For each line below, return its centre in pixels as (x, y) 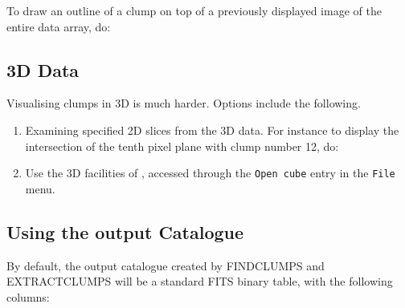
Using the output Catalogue (125, 231)
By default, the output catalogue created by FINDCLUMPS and (166, 265)
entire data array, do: (59, 26)
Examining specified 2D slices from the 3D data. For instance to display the (212, 130)
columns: (28, 296)
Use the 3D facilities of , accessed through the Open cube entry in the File (210, 173)
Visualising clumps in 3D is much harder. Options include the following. (184, 103)
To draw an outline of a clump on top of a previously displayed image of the (194, 10)
